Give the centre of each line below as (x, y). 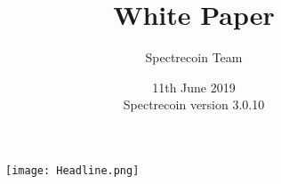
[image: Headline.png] (72, 170)
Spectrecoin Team (194, 57)
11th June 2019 (194, 87)
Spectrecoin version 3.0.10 (194, 104)
